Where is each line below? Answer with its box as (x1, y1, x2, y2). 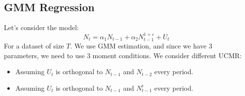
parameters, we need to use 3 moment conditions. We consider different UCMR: (4, 50, 242, 60)
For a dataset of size (4, 41, 64, 51)
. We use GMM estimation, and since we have (70, 41, 207, 51)
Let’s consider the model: (4, 22, 79, 32)
